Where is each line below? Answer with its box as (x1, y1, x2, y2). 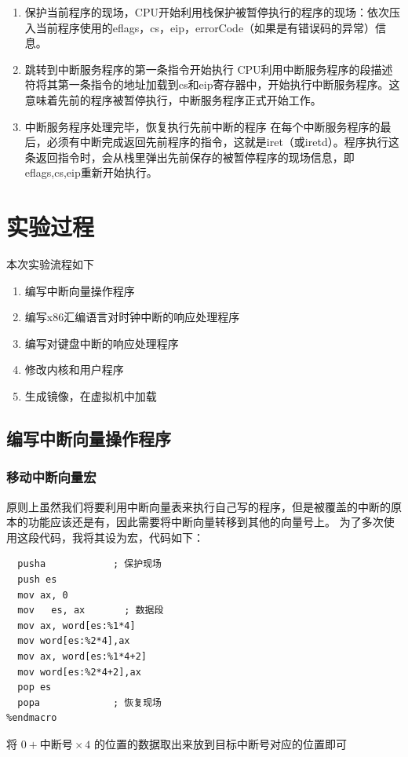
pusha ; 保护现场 (17, 558, 162, 570)
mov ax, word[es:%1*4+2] (17, 650, 147, 662)
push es (17, 574, 57, 585)
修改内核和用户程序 (24, 361, 124, 378)
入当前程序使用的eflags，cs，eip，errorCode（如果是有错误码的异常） (24, 19, 376, 35)
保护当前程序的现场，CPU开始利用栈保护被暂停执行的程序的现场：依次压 (24, 4, 400, 20)
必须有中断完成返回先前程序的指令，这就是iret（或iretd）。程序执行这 (46, 133, 399, 150)
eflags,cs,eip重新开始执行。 (24, 164, 158, 181)
